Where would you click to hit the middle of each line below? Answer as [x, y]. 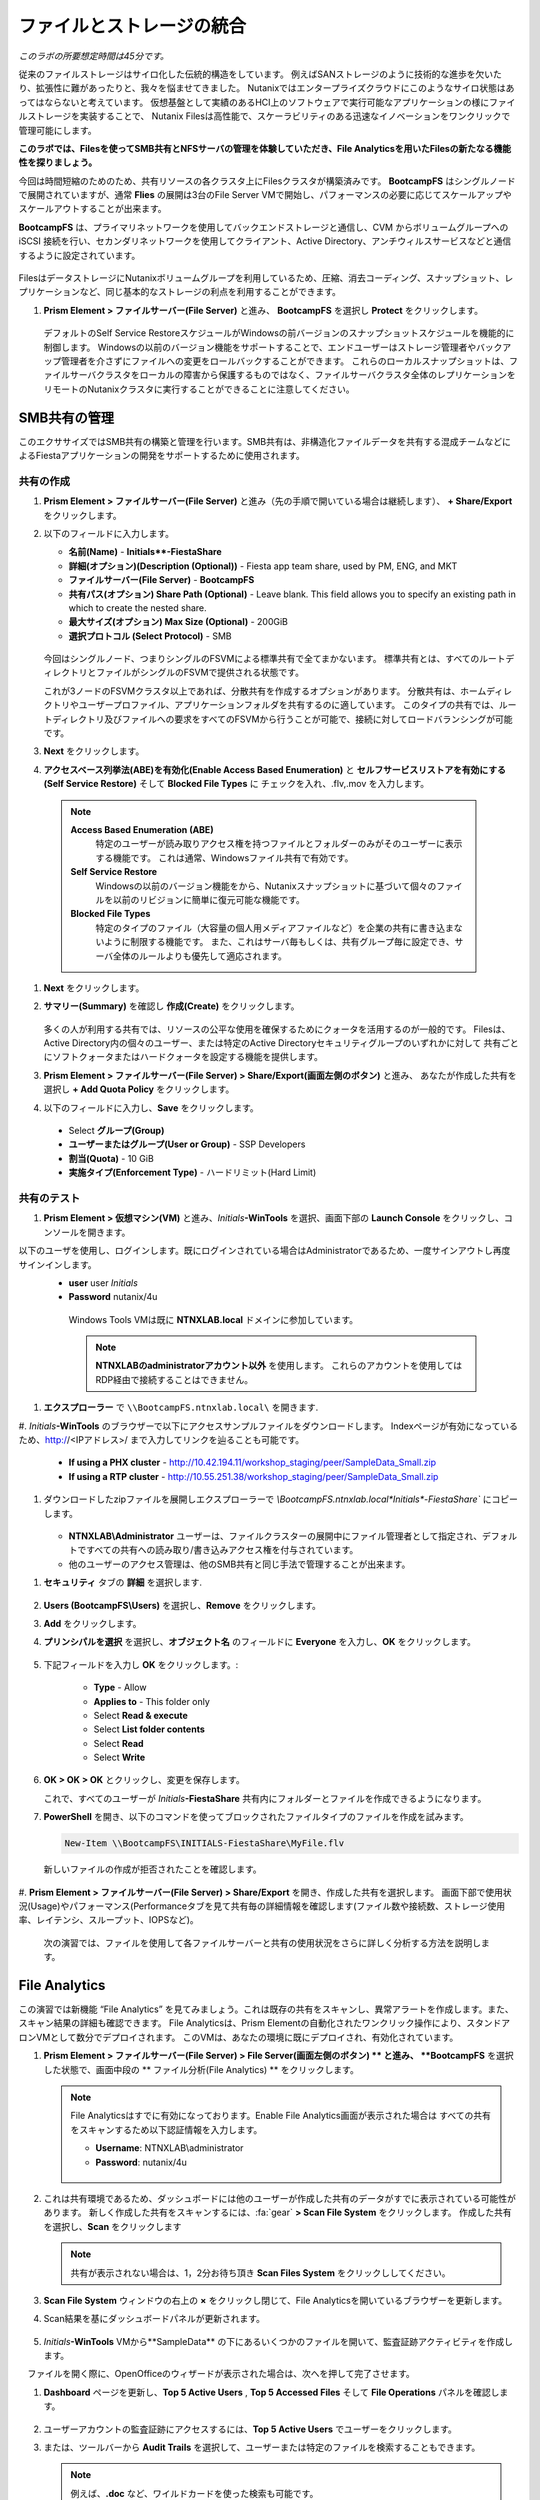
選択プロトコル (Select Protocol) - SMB [150, 636]
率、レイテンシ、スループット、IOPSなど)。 [108, 1920]
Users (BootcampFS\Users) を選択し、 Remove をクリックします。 [182, 1605]
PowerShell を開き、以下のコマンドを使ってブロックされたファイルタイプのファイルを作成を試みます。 [256, 1817]
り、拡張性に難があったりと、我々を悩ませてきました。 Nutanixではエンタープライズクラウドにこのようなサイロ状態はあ [266, 88]
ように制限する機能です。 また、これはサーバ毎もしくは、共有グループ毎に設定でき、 [279, 942]
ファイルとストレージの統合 [132, 26]
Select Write [119, 1757]
